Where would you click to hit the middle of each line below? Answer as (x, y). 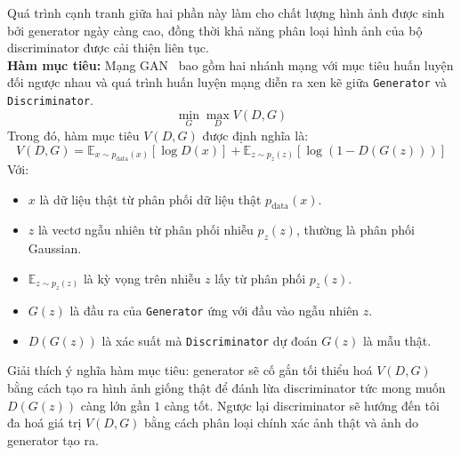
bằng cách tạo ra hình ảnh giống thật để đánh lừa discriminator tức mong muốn (226, 387)
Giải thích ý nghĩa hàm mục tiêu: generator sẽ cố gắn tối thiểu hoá (190, 370)
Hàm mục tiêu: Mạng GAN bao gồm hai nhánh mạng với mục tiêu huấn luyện (230, 64)
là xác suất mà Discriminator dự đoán (210, 340)
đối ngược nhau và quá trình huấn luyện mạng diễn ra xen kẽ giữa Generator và (227, 82)
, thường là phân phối (355, 230)
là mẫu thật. (397, 340)
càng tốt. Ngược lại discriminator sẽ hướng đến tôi (302, 405)
